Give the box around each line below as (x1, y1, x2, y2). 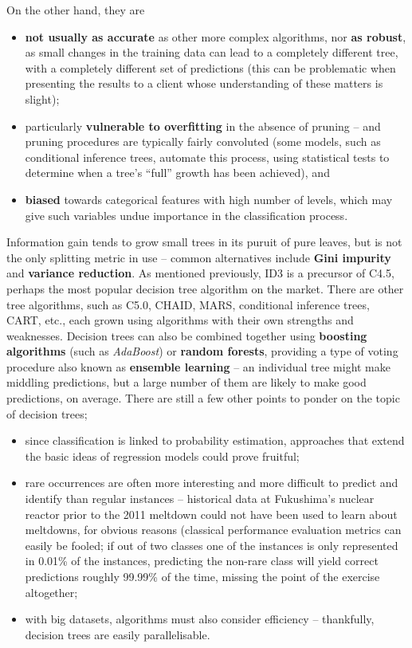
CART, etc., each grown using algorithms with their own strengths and (6, 312, 354, 328)
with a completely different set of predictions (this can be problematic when (25, 59, 396, 76)
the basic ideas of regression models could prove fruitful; (25, 447, 300, 464)
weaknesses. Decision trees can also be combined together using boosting (6, 327, 367, 344)
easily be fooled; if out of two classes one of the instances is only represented (25, 536, 398, 553)
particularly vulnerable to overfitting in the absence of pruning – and (25, 117, 381, 134)
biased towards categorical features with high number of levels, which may (25, 190, 393, 207)
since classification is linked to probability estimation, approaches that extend (25, 432, 405, 449)
